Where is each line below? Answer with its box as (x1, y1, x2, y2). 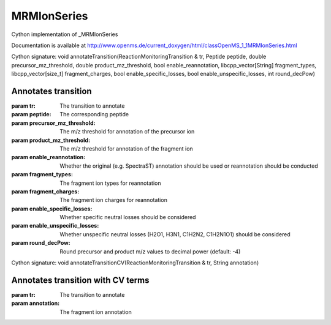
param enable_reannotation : (11, 154, 86, 161)
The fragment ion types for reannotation (59, 179, 161, 187)
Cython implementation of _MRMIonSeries (11, 31, 118, 38)
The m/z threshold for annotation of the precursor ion (59, 128, 195, 135)
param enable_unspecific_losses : (11, 222, 99, 230)
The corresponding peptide (59, 111, 129, 118)
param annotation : (11, 300, 60, 307)
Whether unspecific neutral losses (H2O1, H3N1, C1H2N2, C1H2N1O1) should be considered (59, 230, 291, 238)
